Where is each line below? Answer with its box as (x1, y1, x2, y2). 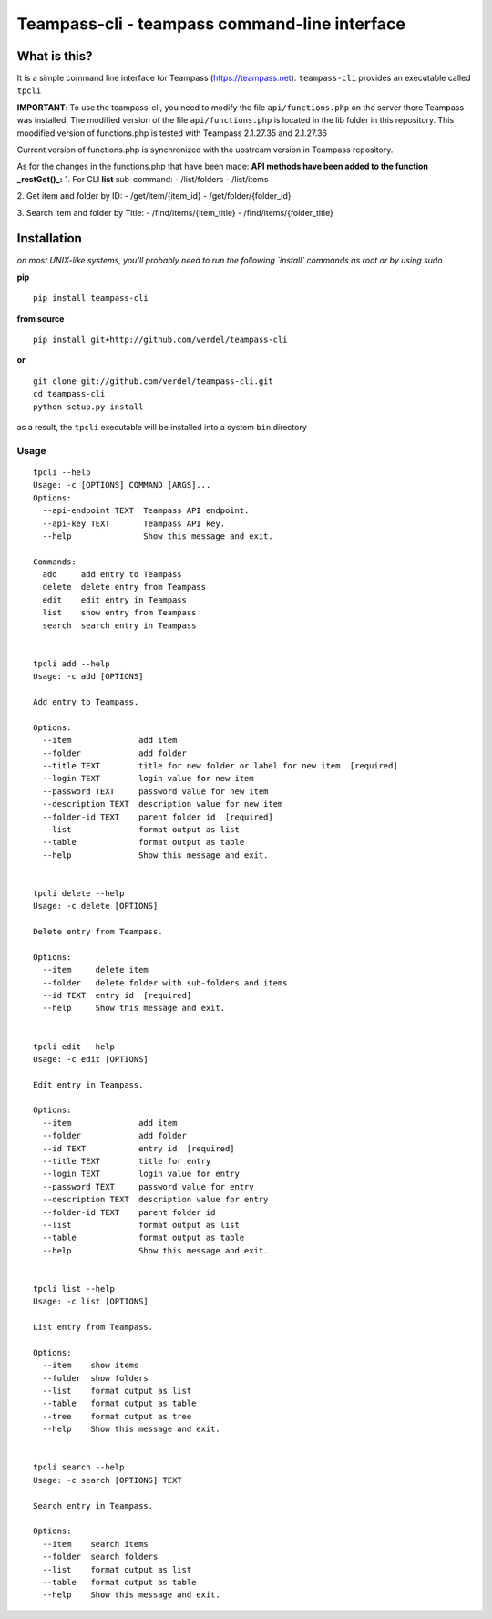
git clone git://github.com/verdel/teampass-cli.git (33, 376, 273, 387)
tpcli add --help (33, 658, 110, 669)
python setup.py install (33, 401, 144, 412)
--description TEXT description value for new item (42, 799, 283, 809)
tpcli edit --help (33, 1041, 116, 1052)
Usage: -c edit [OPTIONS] (33, 1054, 149, 1064)
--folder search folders (42, 1552, 159, 1562)
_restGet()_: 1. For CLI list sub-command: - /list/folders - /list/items (16, 173, 269, 184)
